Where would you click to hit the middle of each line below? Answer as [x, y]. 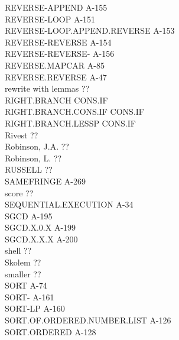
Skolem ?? [23, 262]
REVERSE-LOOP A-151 [50, 19]
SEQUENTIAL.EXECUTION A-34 [69, 204]
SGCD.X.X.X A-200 [41, 239]
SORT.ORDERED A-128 [51, 331]
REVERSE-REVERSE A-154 [58, 42]
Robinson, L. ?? [33, 158]
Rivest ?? [22, 135]
